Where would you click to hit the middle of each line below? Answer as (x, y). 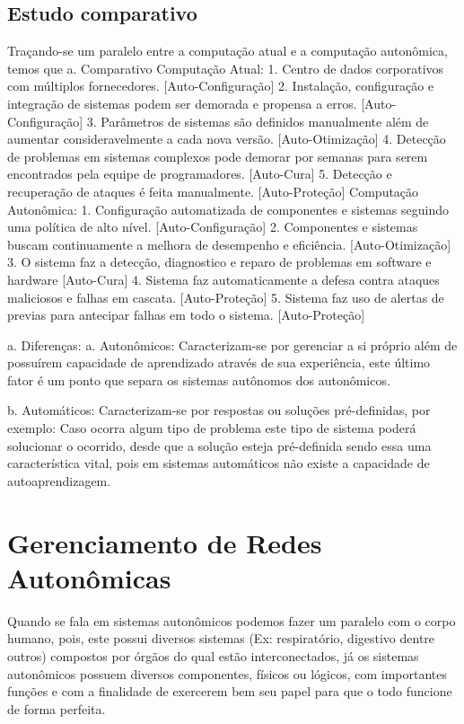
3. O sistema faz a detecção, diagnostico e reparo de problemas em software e (219, 262)
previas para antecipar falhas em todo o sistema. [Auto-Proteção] (186, 315)
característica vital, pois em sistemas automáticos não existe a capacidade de (219, 463)
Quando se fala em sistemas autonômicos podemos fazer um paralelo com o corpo (232, 620)
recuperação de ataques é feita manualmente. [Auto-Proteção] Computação (213, 191)
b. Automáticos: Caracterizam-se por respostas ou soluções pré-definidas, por (219, 410)
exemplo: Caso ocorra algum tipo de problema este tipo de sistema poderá (212, 428)
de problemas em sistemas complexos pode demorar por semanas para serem (218, 156)
